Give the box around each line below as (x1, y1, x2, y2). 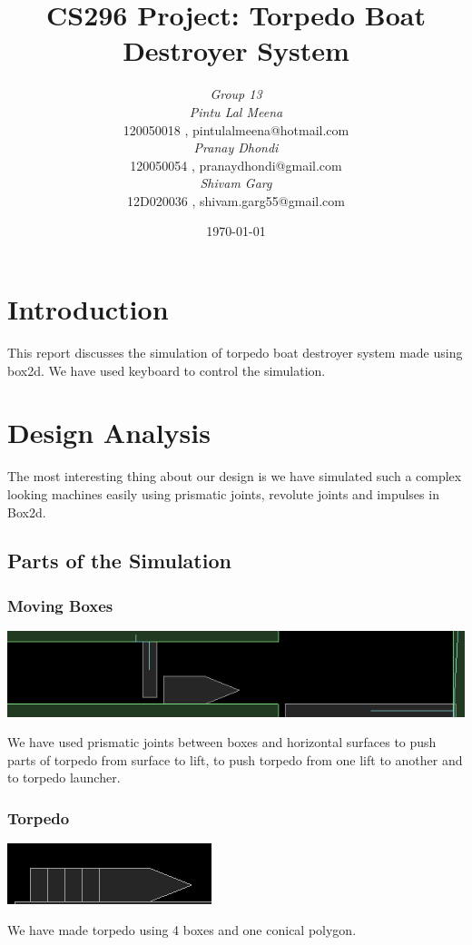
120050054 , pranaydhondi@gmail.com (130, 155, 342, 174)
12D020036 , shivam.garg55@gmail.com (127, 191, 345, 210)
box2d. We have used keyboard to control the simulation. (7, 360, 326, 379)
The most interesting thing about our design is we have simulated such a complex (7, 467, 462, 486)
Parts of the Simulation (7, 546, 231, 575)
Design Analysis (7, 414, 211, 451)
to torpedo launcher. (7, 768, 121, 787)
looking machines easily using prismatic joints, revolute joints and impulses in (7, 484, 439, 503)
